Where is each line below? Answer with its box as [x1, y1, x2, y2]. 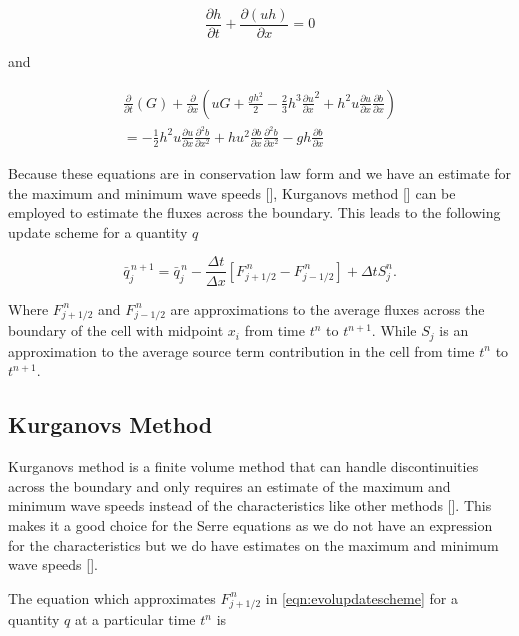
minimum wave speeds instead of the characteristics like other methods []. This [8, 495, 492, 516]
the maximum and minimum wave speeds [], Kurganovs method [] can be [8, 182, 456, 203]
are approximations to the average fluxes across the [170, 298, 485, 319]
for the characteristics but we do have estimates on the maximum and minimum [8, 534, 499, 555]
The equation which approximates [8, 587, 216, 608]
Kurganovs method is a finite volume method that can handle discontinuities [8, 456, 479, 477]
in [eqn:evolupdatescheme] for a [265, 587, 458, 608]
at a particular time [74, 609, 196, 630]
